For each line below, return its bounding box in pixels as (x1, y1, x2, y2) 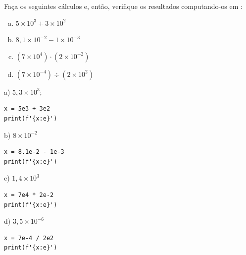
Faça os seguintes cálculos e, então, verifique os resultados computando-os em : (4, 1, 243, 11)
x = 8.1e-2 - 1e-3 (4, 148, 64, 156)
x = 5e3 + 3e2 (4, 105, 50, 113)
